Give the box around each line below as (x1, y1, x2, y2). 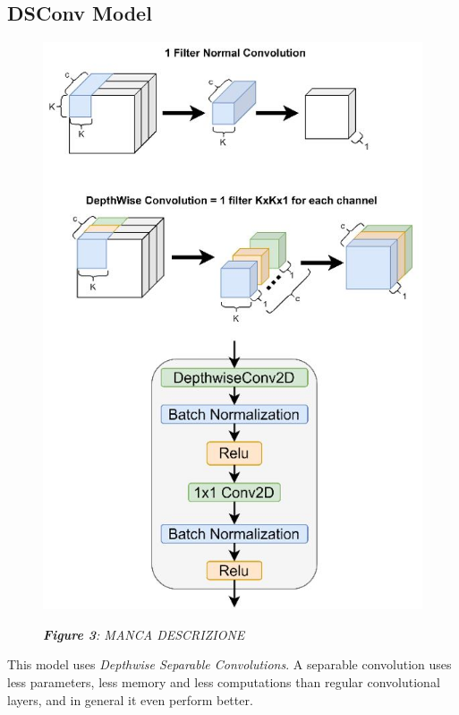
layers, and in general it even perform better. (7, 690, 253, 709)
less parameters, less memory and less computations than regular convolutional (7, 672, 440, 691)
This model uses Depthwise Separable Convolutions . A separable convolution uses (7, 655, 452, 674)
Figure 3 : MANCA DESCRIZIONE (43, 625, 245, 643)
